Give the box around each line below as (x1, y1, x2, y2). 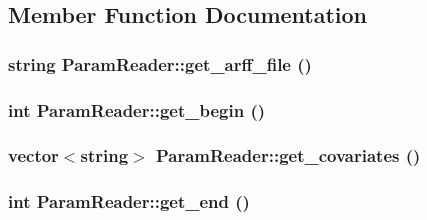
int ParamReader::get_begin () (8, 97, 266, 122)
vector (8, 143, 59, 168)
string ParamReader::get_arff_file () (8, 51, 312, 76)
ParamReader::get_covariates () (155, 143, 421, 168)
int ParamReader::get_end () (8, 189, 250, 214)
